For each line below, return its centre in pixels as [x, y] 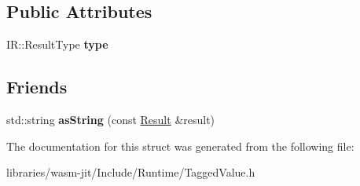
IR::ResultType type [57, 44]
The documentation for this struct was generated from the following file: [180, 146]
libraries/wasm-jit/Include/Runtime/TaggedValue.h [131, 172]
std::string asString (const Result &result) [111, 119]
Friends [37, 87]
